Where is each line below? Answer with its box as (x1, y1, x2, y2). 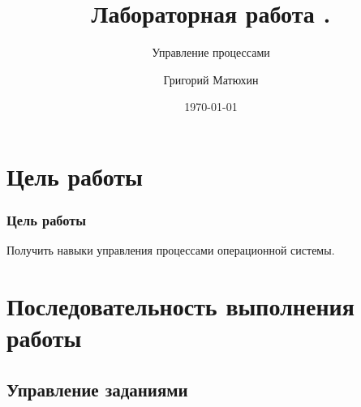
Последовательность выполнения (6, 289, 355, 323)
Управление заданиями (6, 376, 188, 401)
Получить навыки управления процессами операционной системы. (6, 242, 335, 259)
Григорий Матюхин (163, 71, 259, 88)
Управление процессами (152, 44, 270, 61)
